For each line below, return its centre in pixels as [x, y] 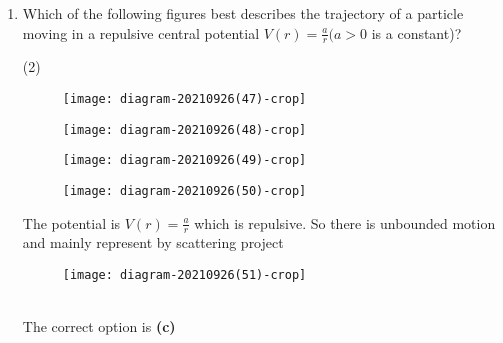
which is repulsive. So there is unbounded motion [345, 222]
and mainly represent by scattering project [153, 242]
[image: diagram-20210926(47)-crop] [184, 99]
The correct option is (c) [99, 326]
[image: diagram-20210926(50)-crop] [184, 190]
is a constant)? [416, 32]
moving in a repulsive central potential [141, 32]
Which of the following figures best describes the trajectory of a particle [243, 13]
